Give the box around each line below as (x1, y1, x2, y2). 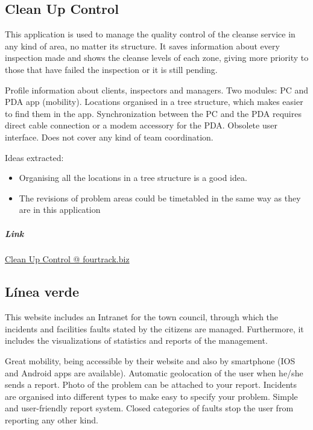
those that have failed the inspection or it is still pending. (5, 63, 218, 75)
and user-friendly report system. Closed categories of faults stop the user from (5, 402, 294, 414)
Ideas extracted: (5, 151, 64, 163)
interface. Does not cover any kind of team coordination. (5, 130, 213, 143)
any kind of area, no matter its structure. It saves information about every (5, 39, 280, 52)
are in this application (19, 203, 101, 216)
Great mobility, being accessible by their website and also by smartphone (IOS (5, 355, 296, 367)
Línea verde (5, 282, 80, 301)
